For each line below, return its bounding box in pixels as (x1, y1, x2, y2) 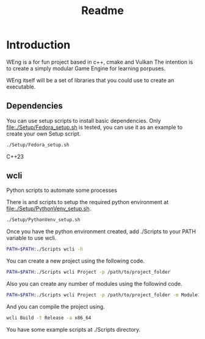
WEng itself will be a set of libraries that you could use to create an (6, 76, 174, 84)
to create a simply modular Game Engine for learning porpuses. (6, 65, 166, 72)
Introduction (6, 38, 71, 52)
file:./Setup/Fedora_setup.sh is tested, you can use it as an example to (6, 123, 183, 131)
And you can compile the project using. (6, 303, 105, 310)
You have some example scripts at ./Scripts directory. (6, 326, 141, 333)
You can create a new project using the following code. (6, 257, 145, 264)
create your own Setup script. (6, 129, 81, 137)
